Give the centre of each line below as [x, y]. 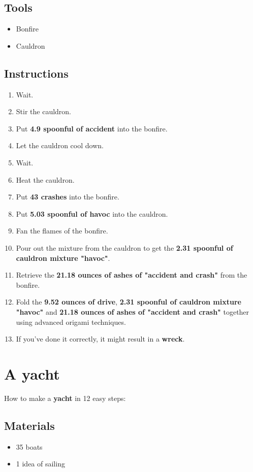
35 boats [29, 446]
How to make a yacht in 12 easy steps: [65, 398]
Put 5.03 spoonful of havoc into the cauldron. [92, 213]
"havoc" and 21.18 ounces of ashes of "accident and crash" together [133, 311]
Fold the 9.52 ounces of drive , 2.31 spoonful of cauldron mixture [129, 302]
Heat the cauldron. [45, 179]
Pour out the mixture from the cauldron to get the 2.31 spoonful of [124, 247]
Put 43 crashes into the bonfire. [68, 197]
